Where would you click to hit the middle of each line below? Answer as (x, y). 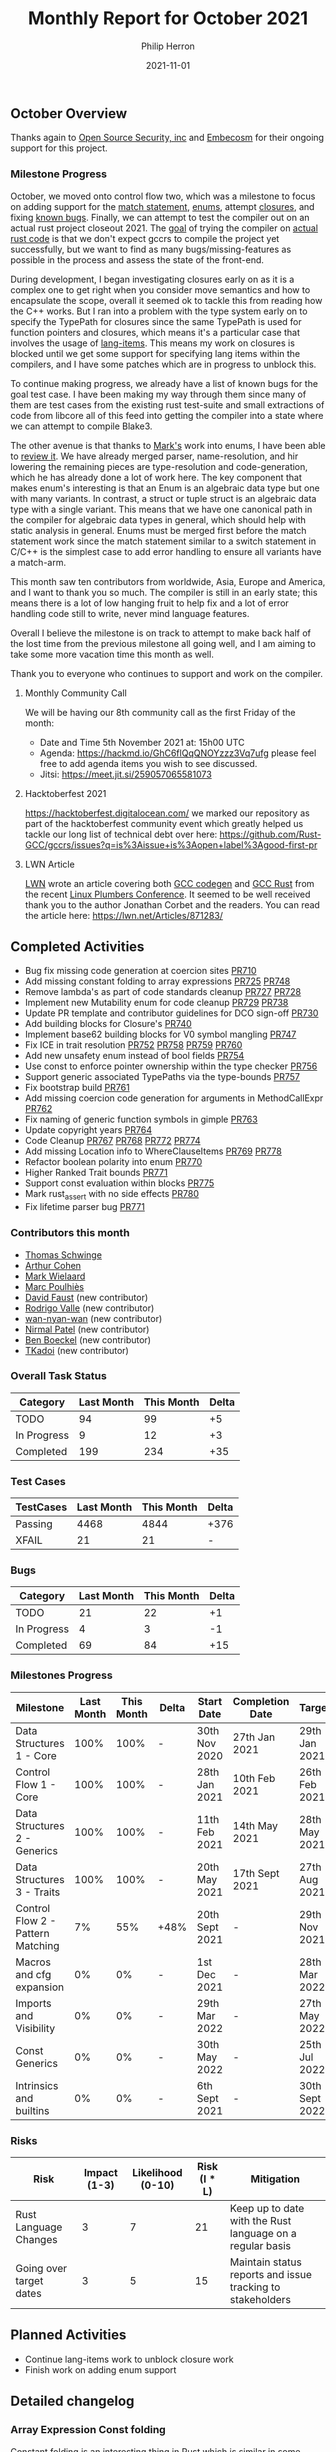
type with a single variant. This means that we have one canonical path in (161, 509)
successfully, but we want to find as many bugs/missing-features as (151, 249)
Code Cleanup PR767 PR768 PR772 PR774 (112, 1141)
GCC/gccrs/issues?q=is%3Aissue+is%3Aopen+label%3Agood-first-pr (171, 844)
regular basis (260, 2246)
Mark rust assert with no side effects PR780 (112, 1195)
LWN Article (49, 864)
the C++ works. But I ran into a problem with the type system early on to (159, 311)
